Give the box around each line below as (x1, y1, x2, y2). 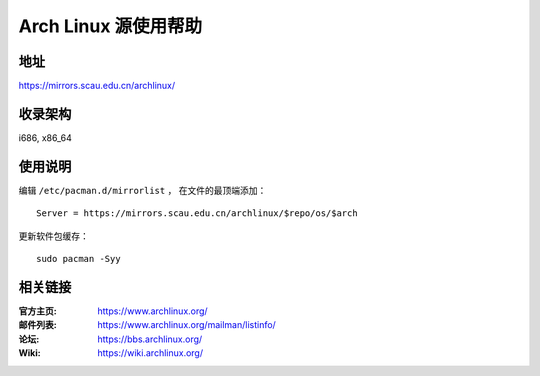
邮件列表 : (18, 319, 57, 331)
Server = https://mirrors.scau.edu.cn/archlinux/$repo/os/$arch (36, 208, 359, 219)
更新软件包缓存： (18, 230, 89, 242)
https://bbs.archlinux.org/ (97, 333, 203, 345)
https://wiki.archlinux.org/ (97, 347, 204, 359)
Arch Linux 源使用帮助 (18, 15, 203, 37)
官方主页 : (18, 305, 57, 317)
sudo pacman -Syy (36, 253, 121, 265)
